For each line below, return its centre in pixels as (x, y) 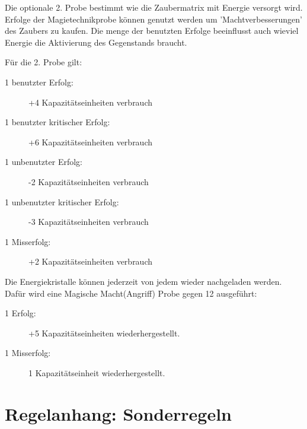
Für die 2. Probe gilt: (44, 62)
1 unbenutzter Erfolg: (44, 162)
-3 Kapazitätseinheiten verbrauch (89, 222)
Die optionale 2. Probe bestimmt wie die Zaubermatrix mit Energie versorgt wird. (154, 7)
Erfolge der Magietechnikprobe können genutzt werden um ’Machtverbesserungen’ (153, 19)
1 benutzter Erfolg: (39, 82)
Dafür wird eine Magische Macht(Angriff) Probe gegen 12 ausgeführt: (131, 293)
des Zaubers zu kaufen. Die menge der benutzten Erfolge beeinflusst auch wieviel (152, 31)
